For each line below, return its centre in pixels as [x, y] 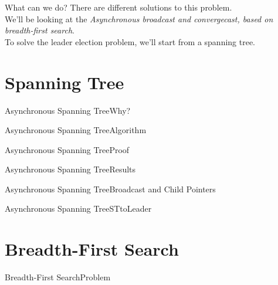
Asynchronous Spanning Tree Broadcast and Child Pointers [110, 189]
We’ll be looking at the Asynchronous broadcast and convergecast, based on [139, 18]
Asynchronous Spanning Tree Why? [68, 110]
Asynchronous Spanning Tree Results [70, 169]
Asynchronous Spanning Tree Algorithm [76, 130]
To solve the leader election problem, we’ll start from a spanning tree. [130, 41]
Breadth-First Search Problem [58, 277]
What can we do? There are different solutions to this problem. [118, 7]
